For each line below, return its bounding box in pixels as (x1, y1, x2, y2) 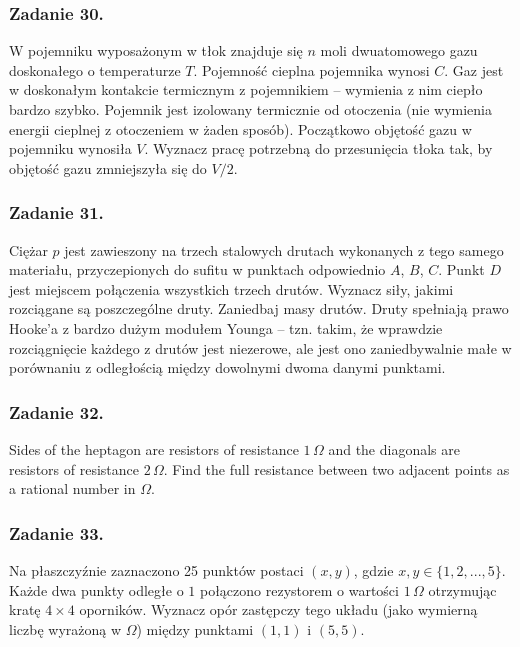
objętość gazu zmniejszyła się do (9, 157, 207, 178)
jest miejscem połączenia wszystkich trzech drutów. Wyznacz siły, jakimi (9, 278, 454, 299)
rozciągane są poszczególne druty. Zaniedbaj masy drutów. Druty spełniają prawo (9, 298, 509, 319)
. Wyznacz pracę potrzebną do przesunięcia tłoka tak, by (144, 138, 493, 159)
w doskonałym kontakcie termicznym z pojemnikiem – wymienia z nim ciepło (9, 79, 483, 100)
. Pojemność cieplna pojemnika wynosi (193, 59, 430, 80)
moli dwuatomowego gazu (320, 40, 478, 61)
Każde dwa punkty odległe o (9, 579, 184, 600)
